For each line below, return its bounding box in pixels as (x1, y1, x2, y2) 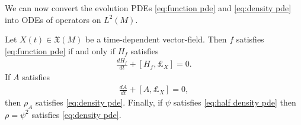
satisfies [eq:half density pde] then (173, 96, 296, 108)
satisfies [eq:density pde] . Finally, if (35, 96, 163, 108)
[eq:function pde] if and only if (5, 44, 115, 57)
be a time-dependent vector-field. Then (85, 33, 227, 45)
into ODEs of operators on (5, 13, 101, 25)
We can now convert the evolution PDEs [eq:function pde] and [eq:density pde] (5, 2, 292, 14)
